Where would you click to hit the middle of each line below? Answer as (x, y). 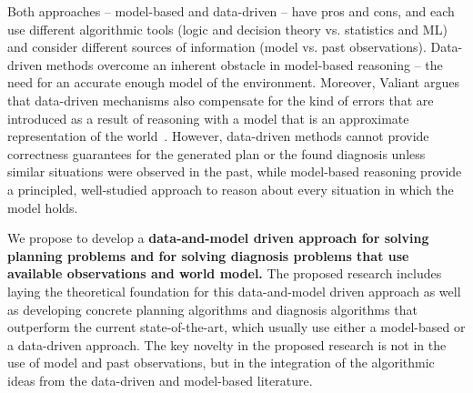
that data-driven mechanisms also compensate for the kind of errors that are (221, 100)
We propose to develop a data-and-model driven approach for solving (218, 238)
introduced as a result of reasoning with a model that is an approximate (208, 118)
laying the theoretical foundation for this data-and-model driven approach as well (234, 291)
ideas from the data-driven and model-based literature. (160, 380)
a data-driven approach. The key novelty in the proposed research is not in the (227, 344)
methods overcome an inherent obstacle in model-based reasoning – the (244, 64)
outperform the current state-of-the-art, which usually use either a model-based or (236, 327)
